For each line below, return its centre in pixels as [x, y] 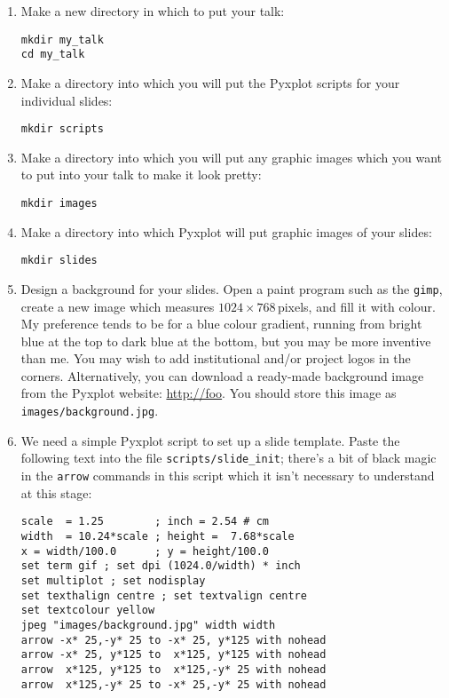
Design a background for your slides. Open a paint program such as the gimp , [232, 288]
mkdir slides [59, 261]
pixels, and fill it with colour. [356, 306]
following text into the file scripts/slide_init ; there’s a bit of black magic [228, 458]
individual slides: [67, 100]
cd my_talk [53, 55]
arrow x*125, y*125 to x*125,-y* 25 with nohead [173, 669]
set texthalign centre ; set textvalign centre [164, 595]
